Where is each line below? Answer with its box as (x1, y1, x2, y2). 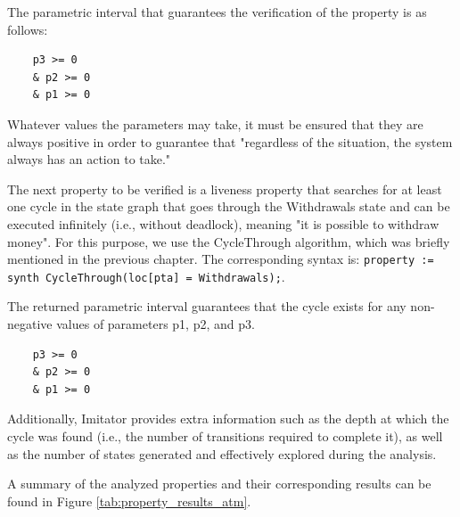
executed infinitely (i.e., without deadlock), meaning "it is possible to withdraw (7, 214, 439, 233)
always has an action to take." (7, 150, 171, 168)
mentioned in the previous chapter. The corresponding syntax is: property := (7, 250, 434, 268)
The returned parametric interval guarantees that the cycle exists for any (7, 297, 407, 316)
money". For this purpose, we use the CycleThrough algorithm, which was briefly (7, 232, 450, 250)
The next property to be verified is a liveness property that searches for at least (7, 179, 442, 198)
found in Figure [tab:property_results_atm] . (7, 491, 251, 510)
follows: (7, 20, 48, 38)
